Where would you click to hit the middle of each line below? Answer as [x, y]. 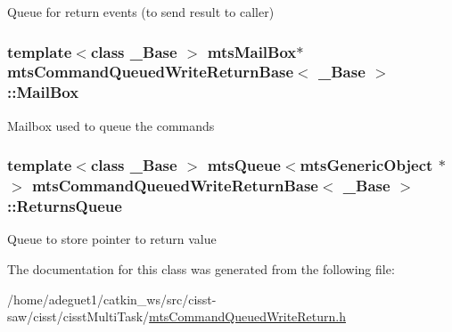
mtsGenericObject [366, 165]
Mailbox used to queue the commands [111, 125]
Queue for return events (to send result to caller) [141, 12]
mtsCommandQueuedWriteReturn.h [247, 316]
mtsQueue [244, 165]
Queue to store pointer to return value [112, 239]
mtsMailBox [252, 51]
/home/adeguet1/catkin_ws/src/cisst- [112, 299]
